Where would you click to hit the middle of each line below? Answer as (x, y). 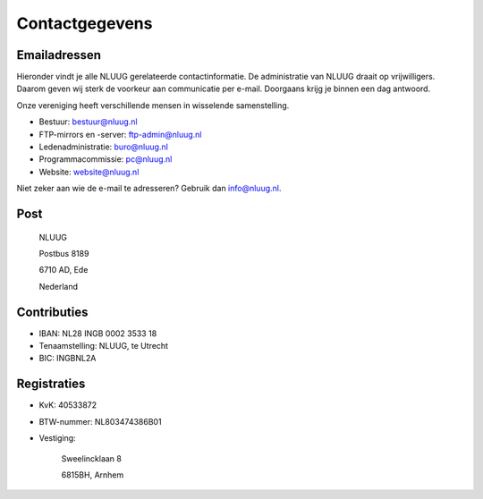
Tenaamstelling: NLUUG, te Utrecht (104, 346)
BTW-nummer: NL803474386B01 (100, 421)
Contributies (52, 312)
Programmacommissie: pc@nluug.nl (106, 159)
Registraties (51, 384)
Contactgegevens (85, 23)
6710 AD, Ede (64, 270)
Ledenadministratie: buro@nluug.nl (104, 147)
